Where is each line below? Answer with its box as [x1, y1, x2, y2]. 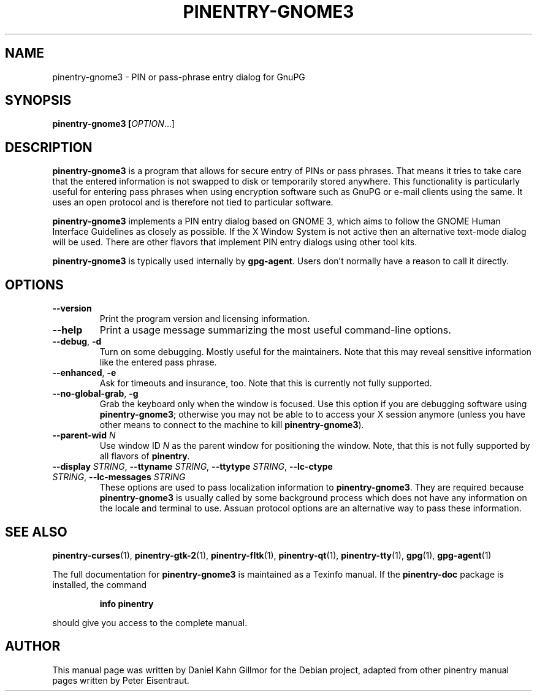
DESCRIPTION [5, 139, 93, 155]
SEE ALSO [5, 524, 67, 540]
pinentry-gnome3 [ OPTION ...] [52, 118, 175, 129]
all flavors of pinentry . [99, 451, 190, 462]
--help [52, 324, 83, 337]
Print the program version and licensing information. [99, 313, 310, 324]
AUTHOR [5, 638, 61, 654]
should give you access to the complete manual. [52, 617, 248, 628]
